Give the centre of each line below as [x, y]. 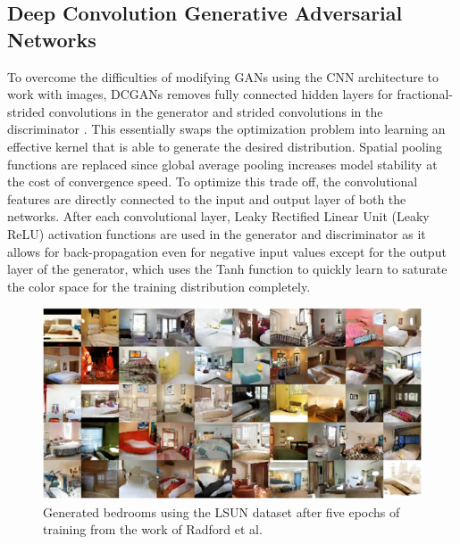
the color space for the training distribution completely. [159, 286]
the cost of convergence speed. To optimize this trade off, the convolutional [213, 181]
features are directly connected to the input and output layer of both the [207, 198]
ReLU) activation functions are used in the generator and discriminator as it [217, 233]
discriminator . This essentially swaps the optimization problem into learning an [226, 129]
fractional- [425, 94]
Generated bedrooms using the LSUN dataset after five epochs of [222, 511]
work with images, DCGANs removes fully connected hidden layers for [200, 94]
